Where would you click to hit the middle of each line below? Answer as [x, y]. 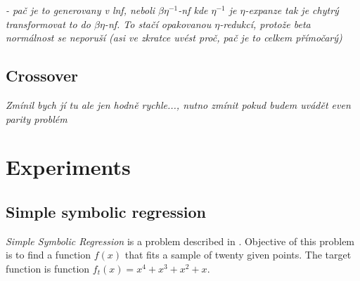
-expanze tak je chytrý [292, 10]
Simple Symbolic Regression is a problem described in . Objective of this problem [180, 241]
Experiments [68, 167]
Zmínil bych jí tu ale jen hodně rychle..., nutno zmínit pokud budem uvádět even [178, 104]
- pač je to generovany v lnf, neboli [81, 10]
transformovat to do [48, 24]
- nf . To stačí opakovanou [158, 24]
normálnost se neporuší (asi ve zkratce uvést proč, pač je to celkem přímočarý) [174, 38]
